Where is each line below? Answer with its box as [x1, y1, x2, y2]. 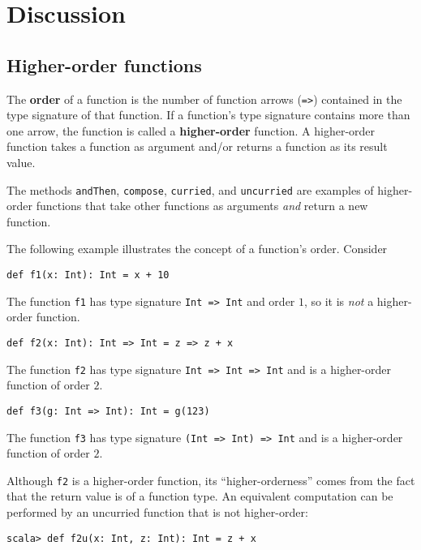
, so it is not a [304, 292, 374, 309]
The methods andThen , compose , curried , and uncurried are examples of [6, 181, 374, 198]
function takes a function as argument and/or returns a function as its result [6, 138, 388, 155]
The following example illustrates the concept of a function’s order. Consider [6, 240, 388, 257]
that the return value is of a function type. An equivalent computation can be [6, 488, 393, 505]
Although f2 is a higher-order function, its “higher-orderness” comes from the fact [6, 471, 415, 488]
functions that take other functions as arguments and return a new [36, 197, 368, 214]
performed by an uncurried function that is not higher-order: [6, 504, 308, 521]
